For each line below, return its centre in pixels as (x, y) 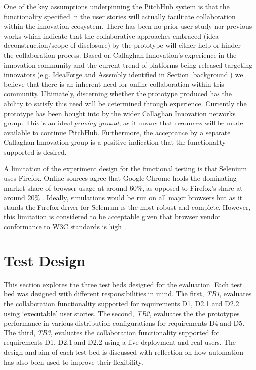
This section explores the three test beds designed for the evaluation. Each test (123, 284)
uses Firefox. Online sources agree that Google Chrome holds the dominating (120, 178)
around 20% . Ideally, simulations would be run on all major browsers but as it (123, 197)
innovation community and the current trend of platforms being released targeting (128, 64)
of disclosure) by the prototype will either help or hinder (156, 45)
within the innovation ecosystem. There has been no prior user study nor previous (128, 26)
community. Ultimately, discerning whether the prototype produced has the (118, 94)
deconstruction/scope (36, 45)
